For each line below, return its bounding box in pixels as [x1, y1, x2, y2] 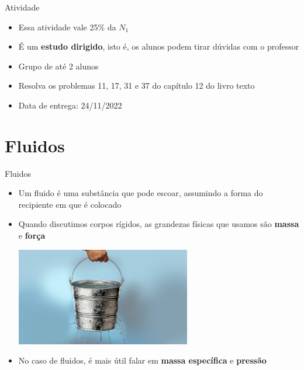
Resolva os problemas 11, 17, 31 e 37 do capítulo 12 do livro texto [18, 79, 255, 92]
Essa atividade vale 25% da [18, 20, 116, 33]
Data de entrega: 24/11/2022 [18, 99, 122, 111]
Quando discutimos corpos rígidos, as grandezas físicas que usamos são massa [18, 218, 299, 230]
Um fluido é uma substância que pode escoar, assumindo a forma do [18, 187, 263, 199]
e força [18, 229, 46, 242]
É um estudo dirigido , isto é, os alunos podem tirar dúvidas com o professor [18, 40, 299, 53]
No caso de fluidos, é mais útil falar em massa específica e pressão [18, 354, 267, 366]
